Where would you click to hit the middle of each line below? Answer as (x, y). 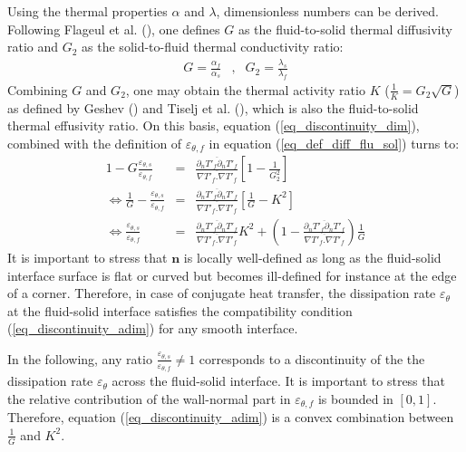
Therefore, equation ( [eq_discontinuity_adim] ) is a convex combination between (231, 417)
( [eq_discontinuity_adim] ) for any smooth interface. (153, 328)
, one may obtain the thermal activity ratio (245, 89)
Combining (38, 89)
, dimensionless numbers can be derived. (327, 11)
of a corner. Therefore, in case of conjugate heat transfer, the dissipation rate (222, 293)
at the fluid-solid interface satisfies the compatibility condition (180, 310)
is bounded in (355, 398)
